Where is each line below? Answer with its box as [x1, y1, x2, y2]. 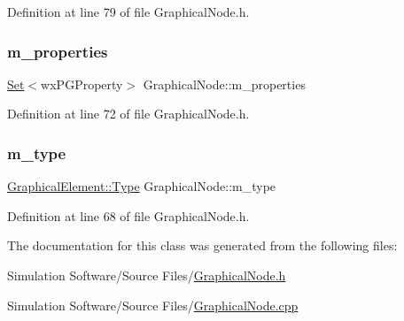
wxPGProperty [41, 74, 123, 93]
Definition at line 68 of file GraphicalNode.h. [7, 206, 250, 225]
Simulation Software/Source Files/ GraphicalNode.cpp [7, 295, 299, 314]
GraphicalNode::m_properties [143, 74, 306, 93]
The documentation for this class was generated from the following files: [7, 236, 398, 255]
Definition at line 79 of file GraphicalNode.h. [7, 3, 250, 20]
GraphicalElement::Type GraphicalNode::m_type [7, 177, 276, 195]
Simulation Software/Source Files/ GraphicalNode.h [7, 266, 286, 284]
